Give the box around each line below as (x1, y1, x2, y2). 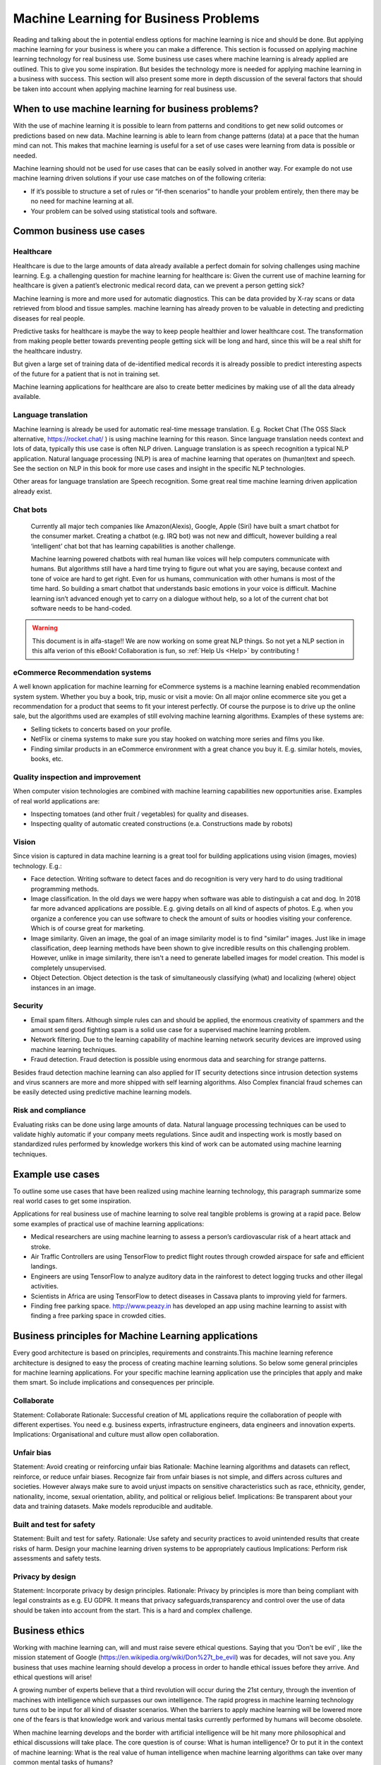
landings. (30, 1262, 58, 1271)
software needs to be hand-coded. (30, 604, 132, 612)
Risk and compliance (13, 1106, 86, 1115)
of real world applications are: (13, 796, 100, 805)
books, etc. (30, 754, 64, 762)
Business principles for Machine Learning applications (13, 1330, 258, 1342)
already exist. (13, 487, 52, 496)
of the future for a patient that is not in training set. (13, 369, 160, 378)
